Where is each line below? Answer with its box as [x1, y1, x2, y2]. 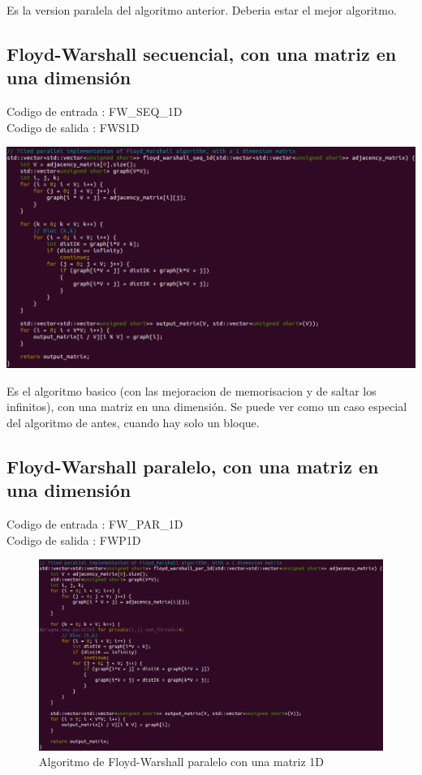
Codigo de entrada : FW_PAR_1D [6, 516, 183, 533]
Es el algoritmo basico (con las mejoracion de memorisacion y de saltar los [6, 382, 377, 399]
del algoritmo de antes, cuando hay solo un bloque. [6, 413, 260, 430]
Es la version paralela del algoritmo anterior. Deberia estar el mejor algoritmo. [6, 2, 397, 18]
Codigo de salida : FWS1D [6, 118, 140, 135]
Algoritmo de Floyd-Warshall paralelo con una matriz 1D [39, 753, 325, 770]
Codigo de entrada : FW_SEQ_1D [6, 103, 183, 120]
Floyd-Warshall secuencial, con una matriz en [6, 41, 397, 66]
